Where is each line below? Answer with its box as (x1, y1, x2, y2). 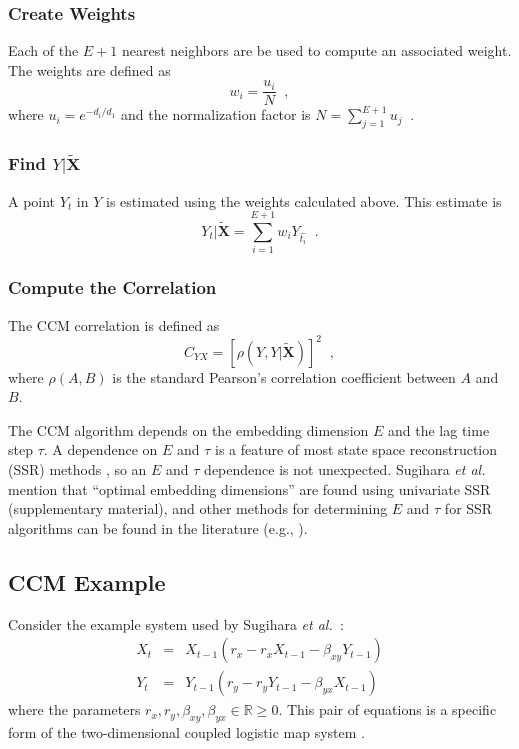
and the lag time (387, 419, 490, 440)
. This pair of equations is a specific (278, 699, 497, 720)
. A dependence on (43, 439, 158, 460)
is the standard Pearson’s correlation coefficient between (112, 366, 456, 387)
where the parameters (8, 699, 141, 720)
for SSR (444, 498, 493, 519)
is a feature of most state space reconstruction (215, 439, 498, 460)
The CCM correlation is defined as (8, 314, 220, 335)
